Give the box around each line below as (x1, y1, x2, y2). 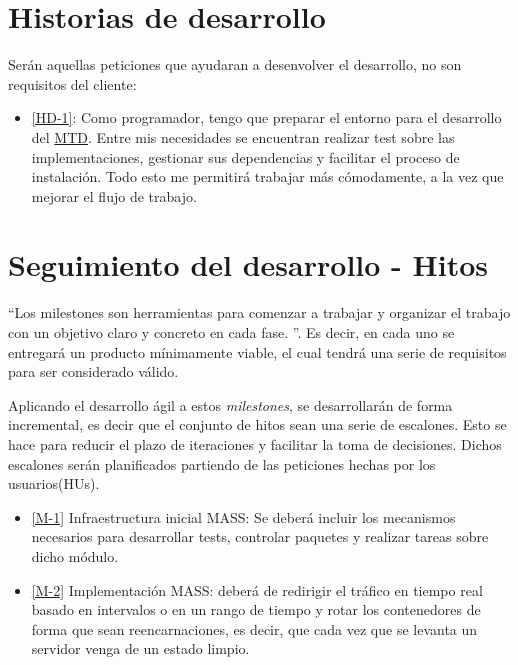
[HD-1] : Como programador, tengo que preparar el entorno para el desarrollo (31, 107, 502, 128)
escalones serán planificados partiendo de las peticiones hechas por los (8, 453, 436, 474)
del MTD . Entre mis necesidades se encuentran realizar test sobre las (31, 126, 455, 147)
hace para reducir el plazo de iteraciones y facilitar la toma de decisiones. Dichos (8, 433, 502, 454)
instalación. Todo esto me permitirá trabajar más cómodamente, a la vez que (31, 166, 504, 187)
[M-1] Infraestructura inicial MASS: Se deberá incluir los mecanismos (31, 506, 456, 527)
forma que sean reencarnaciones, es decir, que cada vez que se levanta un (31, 618, 478, 639)
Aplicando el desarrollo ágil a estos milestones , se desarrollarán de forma (8, 394, 453, 415)
